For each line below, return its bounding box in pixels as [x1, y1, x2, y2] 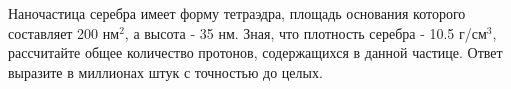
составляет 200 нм [8, 22, 120, 43]
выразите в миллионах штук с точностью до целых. [8, 61, 323, 82]
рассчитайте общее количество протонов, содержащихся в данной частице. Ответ [8, 42, 503, 63]
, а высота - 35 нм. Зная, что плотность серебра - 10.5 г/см [124, 22, 487, 43]
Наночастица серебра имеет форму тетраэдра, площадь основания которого [8, 3, 466, 23]
